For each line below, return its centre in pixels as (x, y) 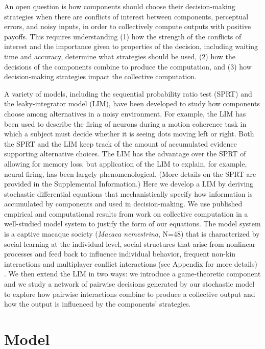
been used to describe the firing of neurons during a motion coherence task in (125, 123)
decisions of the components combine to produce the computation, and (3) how (128, 66)
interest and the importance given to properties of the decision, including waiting (131, 46)
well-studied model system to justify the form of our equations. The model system (132, 224)
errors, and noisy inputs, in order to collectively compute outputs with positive (128, 26)
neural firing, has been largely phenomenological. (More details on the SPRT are (130, 173)
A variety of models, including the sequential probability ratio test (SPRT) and (128, 93)
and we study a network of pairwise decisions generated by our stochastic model (129, 284)
